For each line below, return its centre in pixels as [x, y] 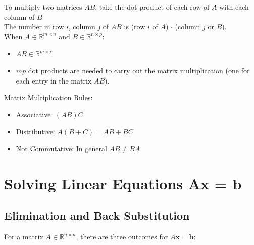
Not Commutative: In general [61, 148]
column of [19, 16]
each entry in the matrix [54, 80]
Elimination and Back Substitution [97, 215]
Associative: [34, 114]
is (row [135, 27]
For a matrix [24, 237]
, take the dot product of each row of [152, 7]
